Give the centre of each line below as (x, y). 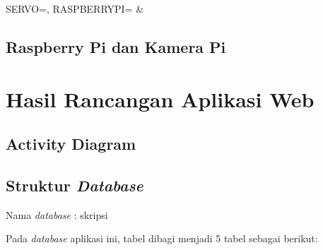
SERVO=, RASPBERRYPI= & (75, 8)
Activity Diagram (71, 144)
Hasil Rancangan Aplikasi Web (160, 99)
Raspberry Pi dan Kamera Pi (116, 46)
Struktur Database (75, 185)
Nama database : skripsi (57, 214)
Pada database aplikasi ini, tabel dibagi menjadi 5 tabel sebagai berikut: (162, 238)
